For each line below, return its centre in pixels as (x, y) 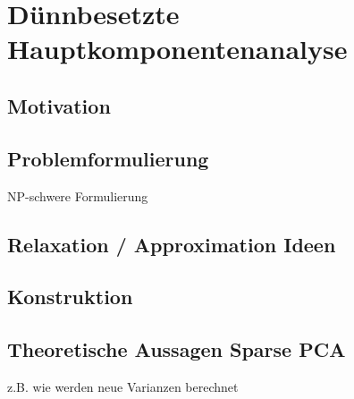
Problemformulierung (108, 158)
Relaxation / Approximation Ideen (172, 244)
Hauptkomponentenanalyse (177, 49)
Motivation (59, 105)
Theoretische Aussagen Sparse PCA (177, 349)
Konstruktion (70, 297)
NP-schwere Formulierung (78, 195)
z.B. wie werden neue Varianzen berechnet (123, 386)
